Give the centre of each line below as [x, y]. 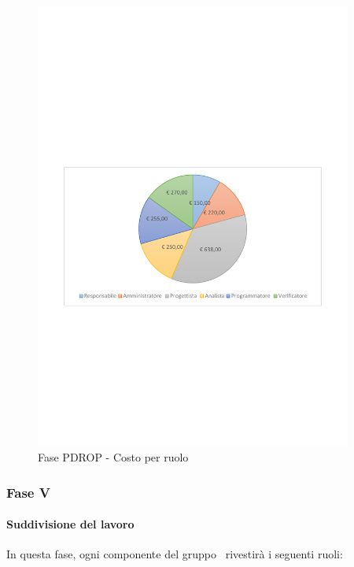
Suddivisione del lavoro [70, 524]
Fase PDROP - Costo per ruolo [113, 457]
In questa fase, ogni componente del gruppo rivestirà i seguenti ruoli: [175, 554]
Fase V [28, 492]
